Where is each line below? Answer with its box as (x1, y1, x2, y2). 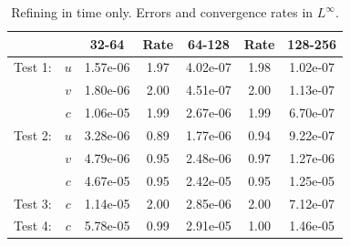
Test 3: (14, 193, 52, 212)
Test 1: (14, 57, 52, 77)
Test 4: (14, 216, 52, 235)
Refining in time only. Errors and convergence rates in (11, 3, 314, 21)
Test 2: (14, 125, 52, 144)
